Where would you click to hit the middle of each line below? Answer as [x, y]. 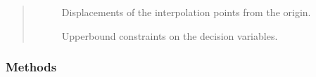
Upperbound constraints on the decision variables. [170, 35]
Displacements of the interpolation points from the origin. [186, 12]
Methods [31, 67]
